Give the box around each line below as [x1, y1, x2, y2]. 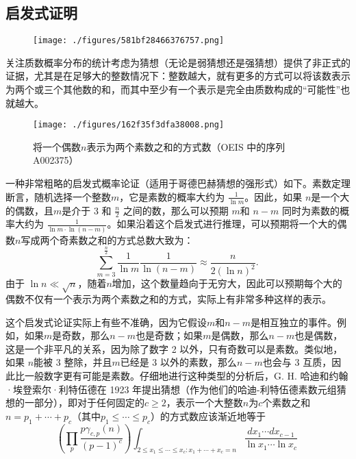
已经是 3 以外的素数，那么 [120, 355, 238, 369]
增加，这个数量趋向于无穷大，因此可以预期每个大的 [112, 276, 342, 290]
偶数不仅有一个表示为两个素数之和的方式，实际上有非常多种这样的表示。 [5, 291, 331, 306]
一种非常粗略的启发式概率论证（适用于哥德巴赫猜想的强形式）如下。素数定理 [5, 176, 351, 190]
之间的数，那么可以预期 [123, 203, 229, 217]
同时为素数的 [281, 203, 340, 217]
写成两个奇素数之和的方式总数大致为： [21, 232, 194, 247]
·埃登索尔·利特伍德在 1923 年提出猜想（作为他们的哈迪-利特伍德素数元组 [5, 382, 337, 396]
